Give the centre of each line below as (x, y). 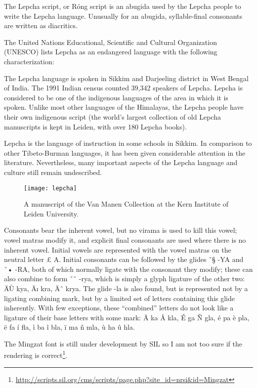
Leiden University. (51, 213)
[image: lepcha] (50, 188)
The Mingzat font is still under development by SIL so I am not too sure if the (123, 343)
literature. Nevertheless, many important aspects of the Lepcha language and (121, 162)
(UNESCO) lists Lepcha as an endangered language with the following (111, 52)
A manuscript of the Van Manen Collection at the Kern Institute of (126, 204)
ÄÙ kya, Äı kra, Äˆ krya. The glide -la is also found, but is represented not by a (126, 288)
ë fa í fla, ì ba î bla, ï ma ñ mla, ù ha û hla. (69, 327)
